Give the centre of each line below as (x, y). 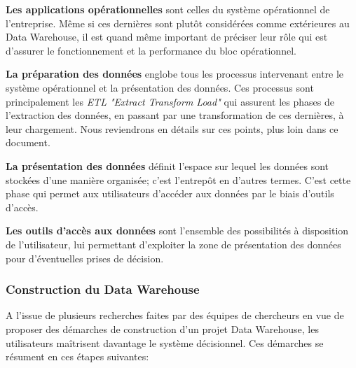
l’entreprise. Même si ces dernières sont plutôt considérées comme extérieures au (178, 23)
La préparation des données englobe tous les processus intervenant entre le (175, 74)
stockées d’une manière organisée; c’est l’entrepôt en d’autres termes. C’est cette (178, 179)
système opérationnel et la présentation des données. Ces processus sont (160, 87)
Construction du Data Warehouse (103, 289)
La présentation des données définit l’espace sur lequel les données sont (167, 165)
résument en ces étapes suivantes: (77, 356)
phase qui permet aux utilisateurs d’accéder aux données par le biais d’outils (170, 193)
